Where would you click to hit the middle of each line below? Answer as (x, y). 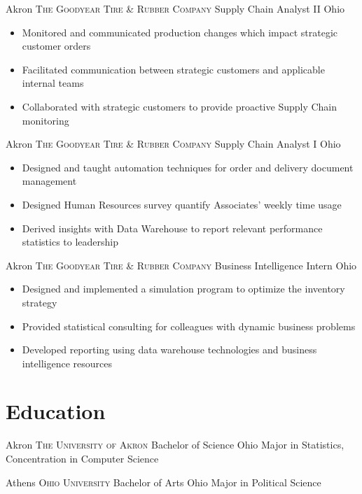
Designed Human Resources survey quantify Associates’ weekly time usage (182, 204)
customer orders (56, 46)
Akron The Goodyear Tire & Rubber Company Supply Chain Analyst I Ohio (173, 144)
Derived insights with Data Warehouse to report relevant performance (172, 228)
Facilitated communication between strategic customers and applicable (173, 69)
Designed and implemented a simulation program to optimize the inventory (183, 289)
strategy (40, 302)
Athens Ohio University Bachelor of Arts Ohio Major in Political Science (163, 482)
